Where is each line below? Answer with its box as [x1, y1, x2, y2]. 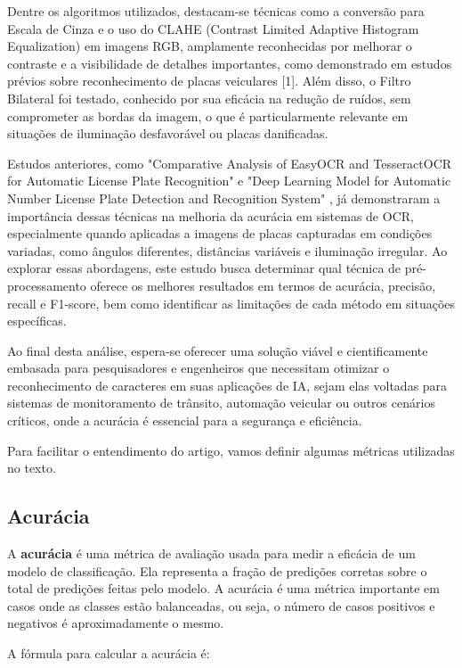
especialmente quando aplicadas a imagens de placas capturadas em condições [7, 224, 433, 243]
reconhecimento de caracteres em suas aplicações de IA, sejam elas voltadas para [7, 375, 448, 394]
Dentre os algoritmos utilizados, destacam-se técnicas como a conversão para [7, 2, 425, 20]
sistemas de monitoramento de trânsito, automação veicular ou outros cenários [7, 393, 435, 412]
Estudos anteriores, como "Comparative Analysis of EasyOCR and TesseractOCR [7, 153, 452, 172]
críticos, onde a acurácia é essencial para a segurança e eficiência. [7, 411, 362, 430]
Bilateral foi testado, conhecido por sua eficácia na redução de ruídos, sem [7, 88, 411, 107]
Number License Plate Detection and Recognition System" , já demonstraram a [7, 188, 441, 207]
